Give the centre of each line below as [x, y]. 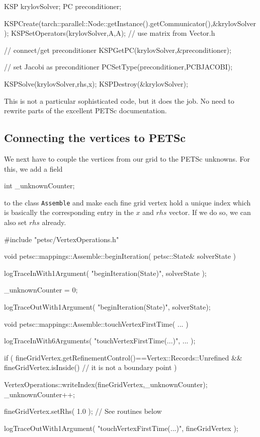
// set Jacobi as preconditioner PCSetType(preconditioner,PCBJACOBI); [118, 67]
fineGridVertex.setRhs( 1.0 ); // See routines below [83, 411]
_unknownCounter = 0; [41, 290]
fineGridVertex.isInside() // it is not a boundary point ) [91, 367]
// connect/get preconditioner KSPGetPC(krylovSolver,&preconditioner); [118, 50]
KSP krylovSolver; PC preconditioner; [63, 6]
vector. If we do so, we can [210, 212]
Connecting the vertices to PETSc [95, 138]
